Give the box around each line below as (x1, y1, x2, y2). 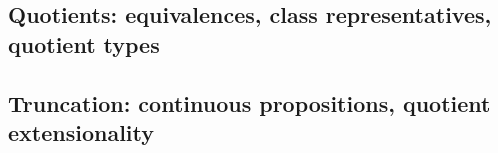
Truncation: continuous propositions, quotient (8, 87, 491, 118)
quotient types (8, 28, 160, 59)
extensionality (8, 116, 155, 147)
